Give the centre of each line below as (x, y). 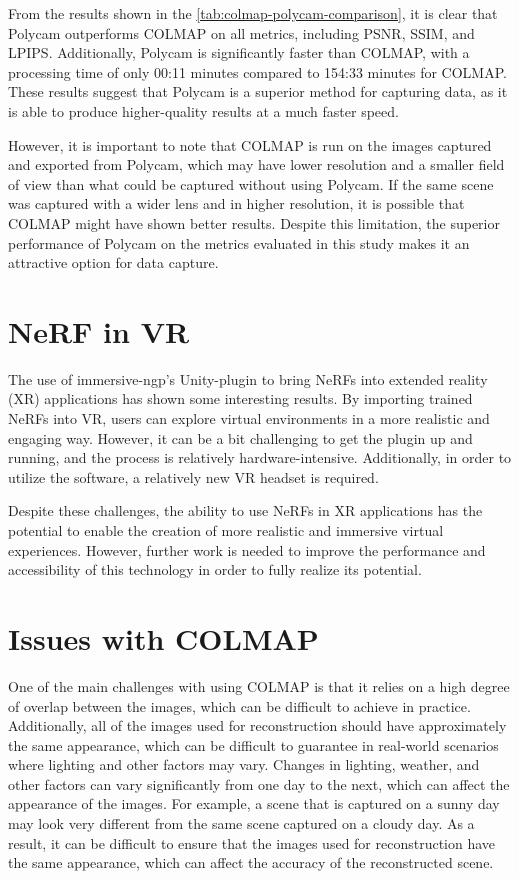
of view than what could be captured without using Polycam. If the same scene (251, 183)
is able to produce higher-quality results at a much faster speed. (203, 110)
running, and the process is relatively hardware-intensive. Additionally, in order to (260, 457)
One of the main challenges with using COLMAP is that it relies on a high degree (259, 685)
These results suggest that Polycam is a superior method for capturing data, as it (258, 91)
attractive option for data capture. (113, 262)
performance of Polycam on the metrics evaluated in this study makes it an (239, 242)
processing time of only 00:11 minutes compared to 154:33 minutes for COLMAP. (257, 71)
